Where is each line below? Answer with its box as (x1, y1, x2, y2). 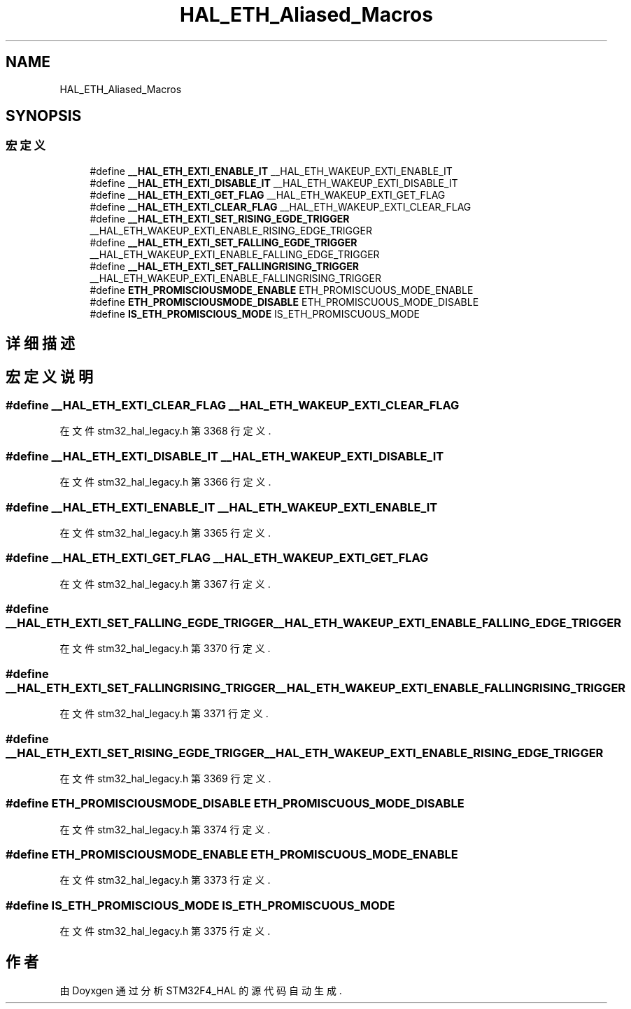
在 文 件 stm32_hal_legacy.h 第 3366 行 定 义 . (59, 476, 271, 488)
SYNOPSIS (6, 107, 82, 125)
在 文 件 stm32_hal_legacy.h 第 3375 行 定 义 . (59, 925, 271, 938)
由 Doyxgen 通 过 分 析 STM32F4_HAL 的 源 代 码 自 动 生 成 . (59, 985, 342, 997)
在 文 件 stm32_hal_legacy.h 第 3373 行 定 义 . (59, 874, 271, 887)
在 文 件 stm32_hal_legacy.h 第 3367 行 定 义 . (59, 577, 271, 590)
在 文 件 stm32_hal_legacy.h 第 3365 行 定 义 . (59, 526, 271, 539)
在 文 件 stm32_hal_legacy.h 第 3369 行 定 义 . (59, 772, 271, 784)
